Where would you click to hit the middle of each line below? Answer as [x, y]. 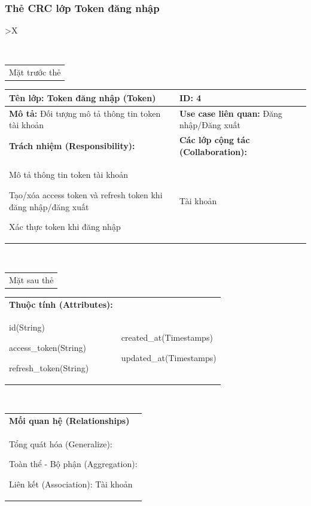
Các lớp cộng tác [214, 140]
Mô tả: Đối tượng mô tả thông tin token [85, 113]
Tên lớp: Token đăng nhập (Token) [83, 97]
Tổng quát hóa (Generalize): [61, 443]
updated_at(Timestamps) [169, 357]
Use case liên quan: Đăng [231, 113]
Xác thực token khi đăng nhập [65, 227]
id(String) [27, 327]
